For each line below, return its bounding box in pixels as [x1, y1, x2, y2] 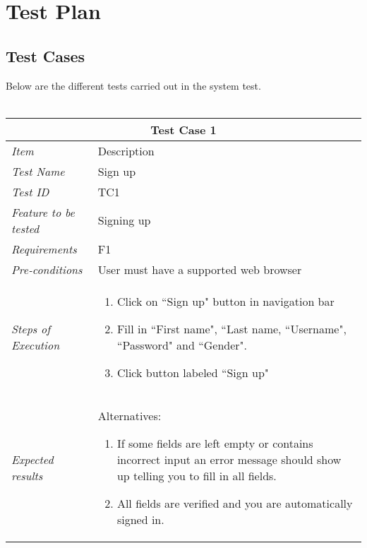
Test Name [11, 162, 65, 179]
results [11, 467, 43, 484]
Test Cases [6, 44, 85, 66]
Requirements [11, 240, 77, 257]
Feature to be [11, 203, 75, 220]
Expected [11, 451, 54, 467]
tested [11, 220, 40, 237]
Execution [11, 336, 60, 353]
